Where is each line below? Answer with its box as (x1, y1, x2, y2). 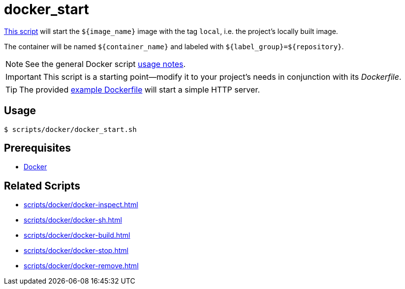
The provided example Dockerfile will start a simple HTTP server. (19, 84, 260, 95)
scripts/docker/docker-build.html (24, 231, 130, 240)
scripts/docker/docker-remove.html (24, 261, 139, 270)
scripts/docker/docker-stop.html (24, 246, 128, 255)
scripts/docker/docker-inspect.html (24, 200, 138, 209)
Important (5, 71, 41, 82)
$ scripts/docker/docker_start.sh (4, 125, 137, 133)
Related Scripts (4, 179, 81, 192)
